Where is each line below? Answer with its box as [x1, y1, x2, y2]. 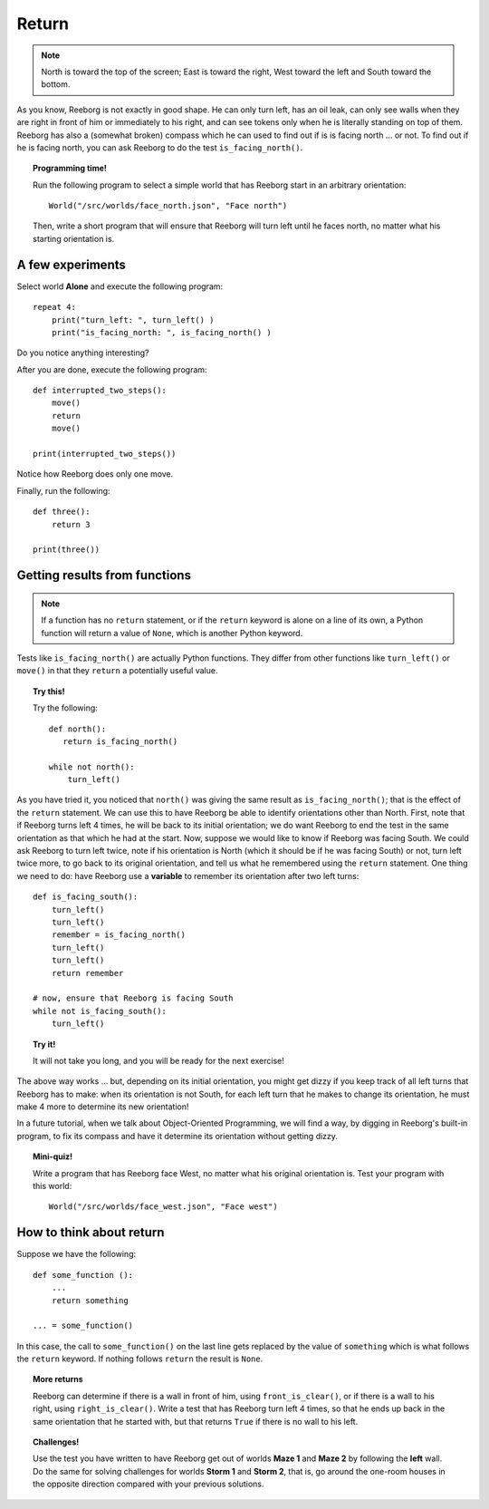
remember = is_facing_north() [51, 930, 186, 940]
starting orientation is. [33, 233, 115, 244]
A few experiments [16, 256, 127, 272]
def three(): [33, 507, 91, 517]
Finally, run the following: [16, 485, 110, 496]
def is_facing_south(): [33, 892, 139, 902]
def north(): [48, 723, 107, 734]
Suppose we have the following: [16, 1249, 137, 1260]
